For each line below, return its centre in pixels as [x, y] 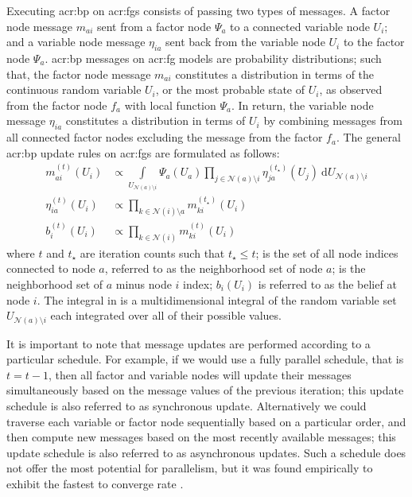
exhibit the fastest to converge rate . [95, 484]
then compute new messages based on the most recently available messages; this [201, 437]
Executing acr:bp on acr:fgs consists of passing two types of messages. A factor [198, 10]
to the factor [374, 42]
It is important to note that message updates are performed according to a [189, 343]
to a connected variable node [300, 26]
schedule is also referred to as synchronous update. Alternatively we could [187, 406]
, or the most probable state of [230, 89]
